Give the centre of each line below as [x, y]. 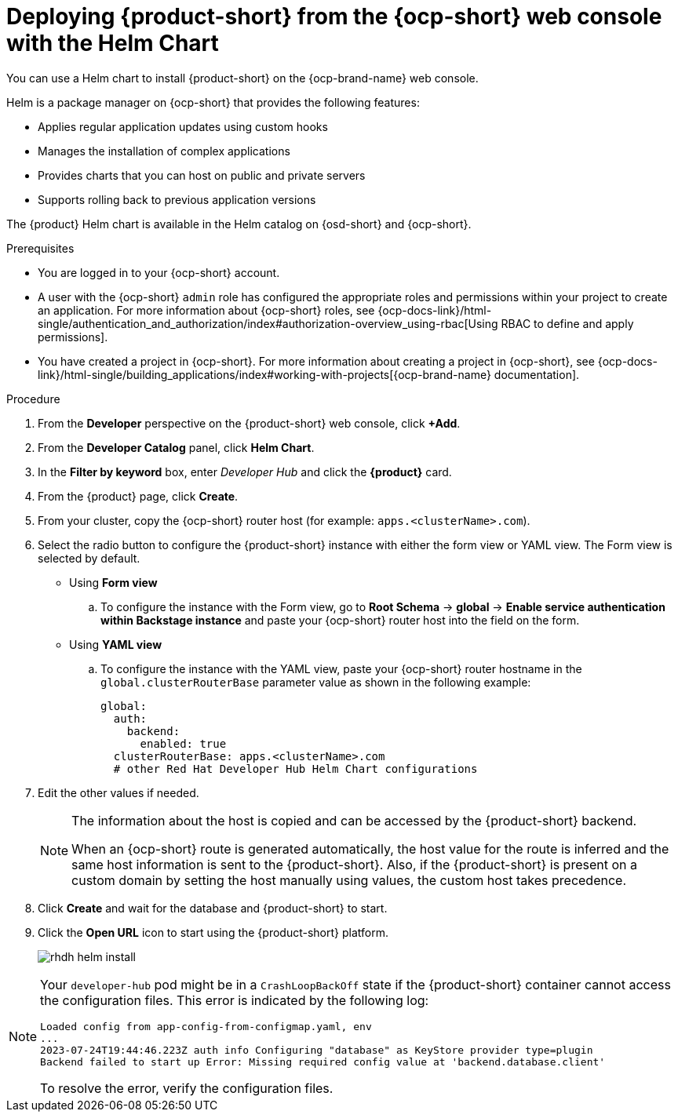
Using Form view [113, 582]
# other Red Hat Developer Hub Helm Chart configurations [295, 768]
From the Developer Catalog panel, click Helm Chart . [176, 447]
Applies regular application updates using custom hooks [183, 126]
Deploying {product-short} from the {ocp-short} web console [334, 16]
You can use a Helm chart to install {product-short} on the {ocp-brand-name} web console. [242, 78]
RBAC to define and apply [567, 323]
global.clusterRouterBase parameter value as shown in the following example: [316, 682]
